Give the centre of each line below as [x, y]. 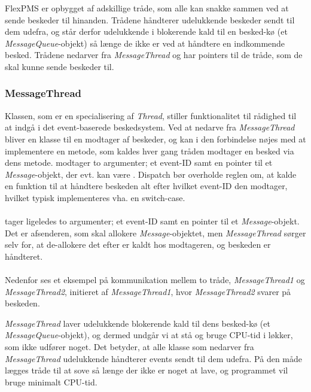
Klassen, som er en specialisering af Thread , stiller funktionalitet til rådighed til [151, 115]
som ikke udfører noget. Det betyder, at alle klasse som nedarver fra [129, 347]
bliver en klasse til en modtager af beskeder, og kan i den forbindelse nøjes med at [155, 139]
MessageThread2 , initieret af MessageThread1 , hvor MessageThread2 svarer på [148, 291]
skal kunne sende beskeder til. [60, 66]
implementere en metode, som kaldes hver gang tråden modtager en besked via [150, 151]
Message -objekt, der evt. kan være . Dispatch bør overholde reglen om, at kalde [151, 174]
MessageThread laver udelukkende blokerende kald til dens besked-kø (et [138, 323]
